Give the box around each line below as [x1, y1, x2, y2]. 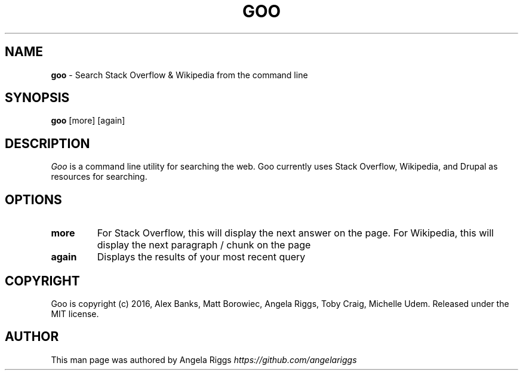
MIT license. [51, 308, 99, 319]
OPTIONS [5, 192, 62, 207]
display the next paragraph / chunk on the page [97, 239, 311, 251]
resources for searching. [51, 171, 147, 182]
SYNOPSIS [5, 90, 70, 106]
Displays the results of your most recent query [97, 251, 306, 263]
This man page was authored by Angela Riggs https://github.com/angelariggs [51, 354, 357, 365]
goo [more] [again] [51, 115, 125, 126]
